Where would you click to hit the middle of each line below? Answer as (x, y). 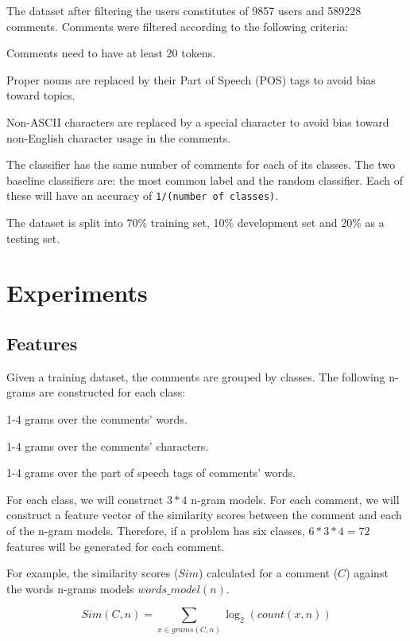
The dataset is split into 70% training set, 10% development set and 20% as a (195, 222)
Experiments (77, 293)
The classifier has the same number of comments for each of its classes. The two (201, 164)
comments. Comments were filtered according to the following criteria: (178, 26)
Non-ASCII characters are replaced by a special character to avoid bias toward (198, 121)
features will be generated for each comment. (116, 546)
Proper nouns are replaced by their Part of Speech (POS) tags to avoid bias (191, 79)
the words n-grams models (70, 588)
